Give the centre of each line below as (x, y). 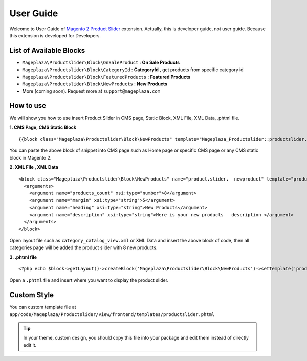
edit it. (30, 345)
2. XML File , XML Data (34, 167)
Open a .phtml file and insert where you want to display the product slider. (89, 280)
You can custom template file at (43, 307)
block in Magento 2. (30, 157)
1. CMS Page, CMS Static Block (43, 127)
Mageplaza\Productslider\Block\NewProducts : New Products (95, 84)
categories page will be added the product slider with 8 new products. (84, 247)
